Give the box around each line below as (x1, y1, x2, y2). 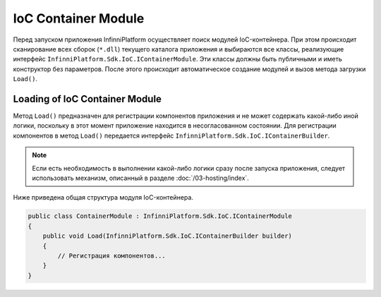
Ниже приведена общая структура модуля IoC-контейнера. (13, 193, 194, 202)
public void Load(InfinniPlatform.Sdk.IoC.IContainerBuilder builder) (42, 232, 293, 240)
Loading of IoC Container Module (13, 92, 162, 105)
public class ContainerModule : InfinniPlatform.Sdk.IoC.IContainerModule (28, 212, 293, 220)
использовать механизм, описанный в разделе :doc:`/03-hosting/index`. (32, 174, 250, 182)
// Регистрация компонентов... (57, 251, 166, 260)
